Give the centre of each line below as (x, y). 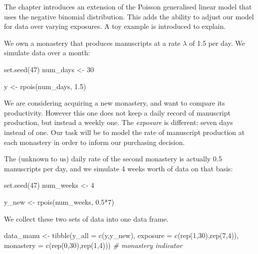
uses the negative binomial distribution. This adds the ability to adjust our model (129, 16)
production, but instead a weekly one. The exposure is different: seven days (119, 122)
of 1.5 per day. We (217, 43)
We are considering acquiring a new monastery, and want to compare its (115, 103)
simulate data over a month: (47, 53)
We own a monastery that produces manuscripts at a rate (92, 43)
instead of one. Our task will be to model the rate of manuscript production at (125, 132)
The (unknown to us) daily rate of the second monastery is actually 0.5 (113, 159)
